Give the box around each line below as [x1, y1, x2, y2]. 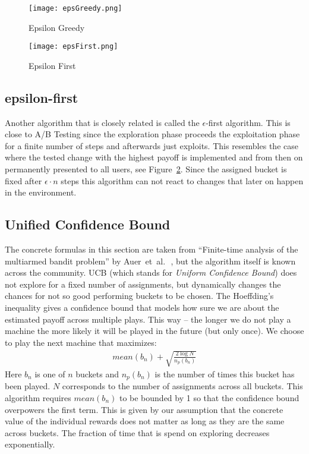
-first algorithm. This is [206, 116, 291, 128]
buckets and [75, 367, 119, 380]
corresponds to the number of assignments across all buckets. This [62, 380, 303, 392]
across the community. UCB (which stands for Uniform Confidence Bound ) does [5, 266, 297, 279]
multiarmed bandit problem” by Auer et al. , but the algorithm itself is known [5, 254, 296, 267]
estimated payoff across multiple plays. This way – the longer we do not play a [5, 313, 291, 325]
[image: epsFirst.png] [29, 42, 118, 51]
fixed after [5, 174, 42, 187]
